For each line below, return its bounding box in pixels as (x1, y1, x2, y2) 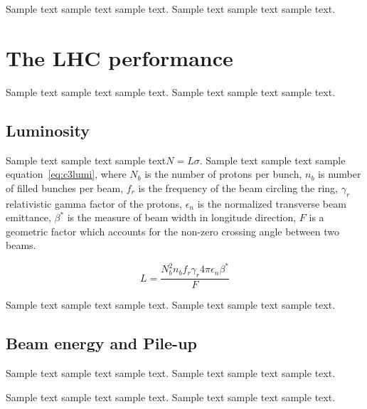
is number (318, 166, 361, 181)
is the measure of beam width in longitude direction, (67, 210, 297, 225)
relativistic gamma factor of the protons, (6, 196, 182, 211)
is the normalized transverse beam (197, 196, 346, 211)
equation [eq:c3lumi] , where (6, 166, 127, 181)
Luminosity (6, 119, 90, 141)
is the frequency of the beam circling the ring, (138, 180, 339, 195)
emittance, (6, 210, 51, 225)
